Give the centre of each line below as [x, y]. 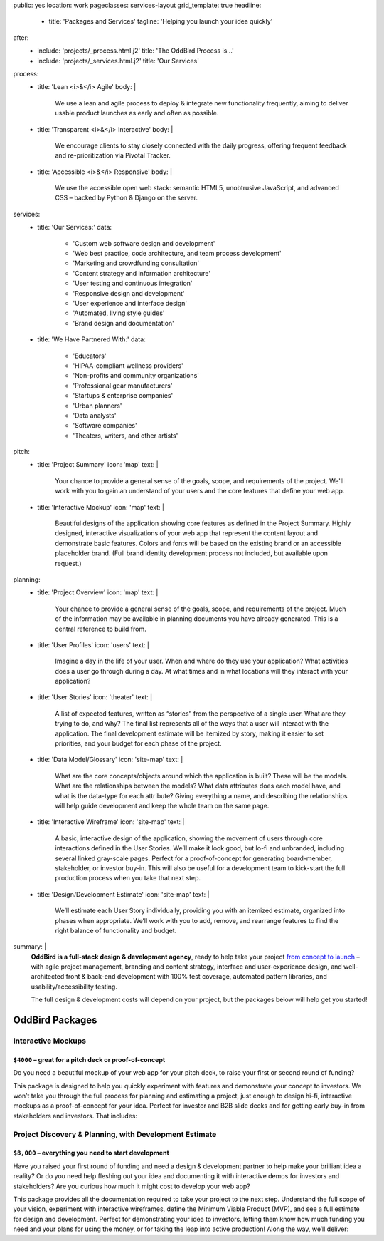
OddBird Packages [55, 1020]
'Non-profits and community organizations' [136, 376]
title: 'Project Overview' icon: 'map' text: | [98, 592]
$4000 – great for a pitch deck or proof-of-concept [89, 1059]
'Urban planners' [97, 406]
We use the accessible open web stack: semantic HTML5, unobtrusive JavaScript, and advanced [197, 188]
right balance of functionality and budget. [116, 930]
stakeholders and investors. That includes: [75, 1116]
